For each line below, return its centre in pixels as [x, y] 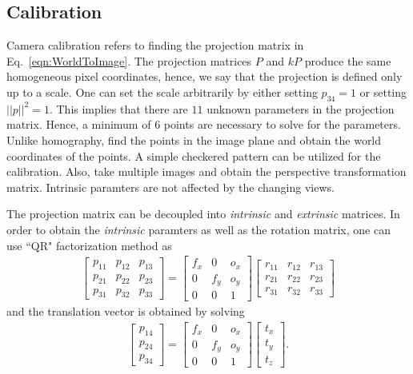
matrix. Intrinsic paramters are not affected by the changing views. [170, 187]
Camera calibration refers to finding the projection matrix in [155, 45]
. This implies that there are [118, 108]
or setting [383, 92]
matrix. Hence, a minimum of [79, 124]
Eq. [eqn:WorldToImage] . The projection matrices [129, 60]
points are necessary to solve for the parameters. [282, 124]
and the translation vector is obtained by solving [126, 311]
